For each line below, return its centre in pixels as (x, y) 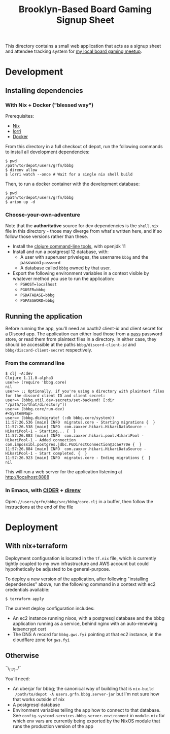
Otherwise (22, 656)
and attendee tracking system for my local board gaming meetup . (74, 51)
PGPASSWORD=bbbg (37, 301)
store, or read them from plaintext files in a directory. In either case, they (81, 339)
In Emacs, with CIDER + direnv (43, 491)
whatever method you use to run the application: (63, 279)
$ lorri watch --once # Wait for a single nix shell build (69, 174)
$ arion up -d (20, 202)
